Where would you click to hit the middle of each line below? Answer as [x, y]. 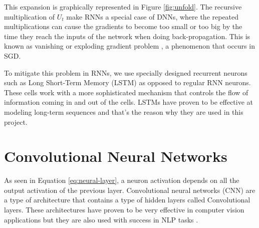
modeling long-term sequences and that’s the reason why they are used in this [124, 111]
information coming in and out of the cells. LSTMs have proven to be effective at [129, 102]
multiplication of [30, 16]
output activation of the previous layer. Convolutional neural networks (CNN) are [130, 190]
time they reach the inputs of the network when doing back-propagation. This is [127, 36]
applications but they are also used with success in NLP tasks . [101, 219]
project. [16, 122]
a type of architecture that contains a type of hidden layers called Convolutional [127, 200]
